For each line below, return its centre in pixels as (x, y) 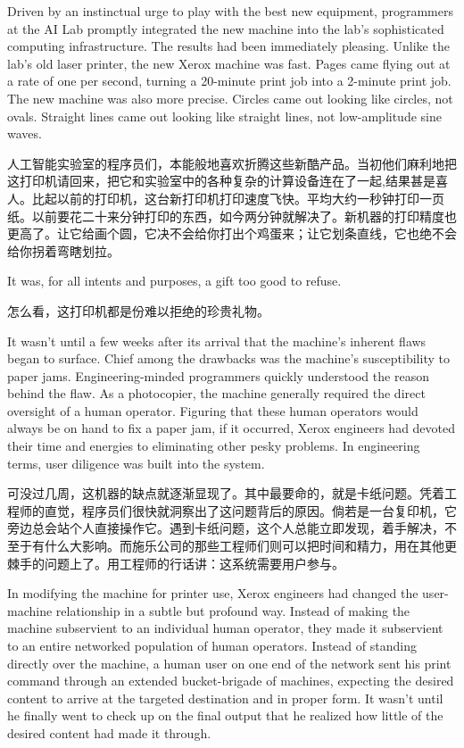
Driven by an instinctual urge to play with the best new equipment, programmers (230, 11)
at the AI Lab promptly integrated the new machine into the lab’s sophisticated (226, 28)
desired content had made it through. (109, 732)
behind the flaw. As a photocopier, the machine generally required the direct (216, 393)
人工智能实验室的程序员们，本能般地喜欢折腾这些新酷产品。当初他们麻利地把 (232, 163)
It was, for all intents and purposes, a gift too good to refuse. (174, 281)
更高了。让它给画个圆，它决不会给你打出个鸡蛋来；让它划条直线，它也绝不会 (232, 233)
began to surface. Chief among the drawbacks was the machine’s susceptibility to (228, 358)
